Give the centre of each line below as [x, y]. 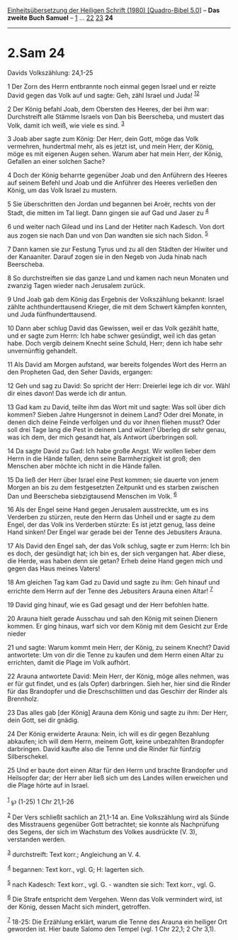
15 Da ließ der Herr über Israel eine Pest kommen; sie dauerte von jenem [113, 480]
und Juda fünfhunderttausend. [52, 314]
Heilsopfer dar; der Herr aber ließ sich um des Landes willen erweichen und [118, 778]
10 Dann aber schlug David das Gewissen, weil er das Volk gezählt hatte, [113, 328]
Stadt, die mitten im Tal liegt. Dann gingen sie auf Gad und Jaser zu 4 [108, 212]
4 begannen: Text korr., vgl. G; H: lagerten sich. [76, 868]
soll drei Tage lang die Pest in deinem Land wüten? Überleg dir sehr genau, [117, 429]
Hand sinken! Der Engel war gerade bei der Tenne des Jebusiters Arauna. [115, 532]
